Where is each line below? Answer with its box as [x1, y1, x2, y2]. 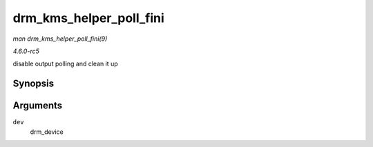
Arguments [12, 100, 63, 112]
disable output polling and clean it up [12, 59, 118, 68]
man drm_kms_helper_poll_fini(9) [12, 35, 108, 43]
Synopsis [12, 78, 55, 90]
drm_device [30, 128, 64, 136]
